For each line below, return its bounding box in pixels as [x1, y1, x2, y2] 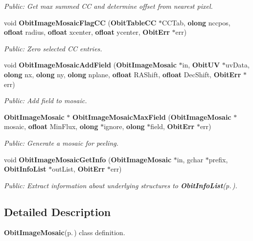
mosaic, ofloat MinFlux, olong [4, 121, 98, 131]
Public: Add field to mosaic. [4, 95, 87, 106]
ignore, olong [104, 121, 145, 131]
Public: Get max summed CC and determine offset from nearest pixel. [4, 1, 213, 11]
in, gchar [177, 154, 204, 164]
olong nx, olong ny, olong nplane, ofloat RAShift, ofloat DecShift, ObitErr [4, 69, 241, 79]
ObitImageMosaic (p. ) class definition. [4, 227, 125, 237]
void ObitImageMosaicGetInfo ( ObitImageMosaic [4, 154, 172, 164]
